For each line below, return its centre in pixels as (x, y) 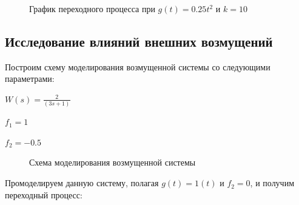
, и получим (272, 183)
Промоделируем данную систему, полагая (82, 183)
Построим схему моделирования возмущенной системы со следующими (138, 66)
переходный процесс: (44, 194)
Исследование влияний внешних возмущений (139, 41)
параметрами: (30, 79)
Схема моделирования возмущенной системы (113, 162)
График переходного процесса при (92, 8)
